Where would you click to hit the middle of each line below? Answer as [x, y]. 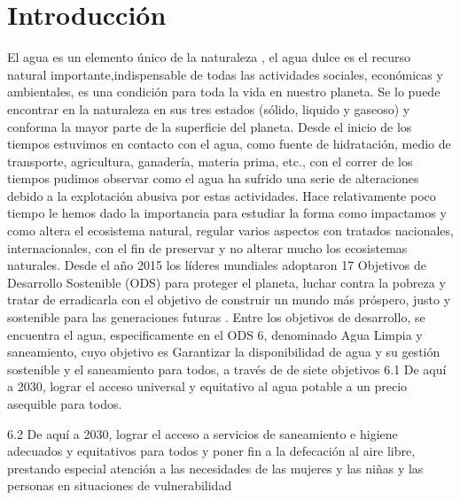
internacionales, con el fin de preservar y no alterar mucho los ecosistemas [207, 247]
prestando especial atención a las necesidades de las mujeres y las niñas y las [215, 468]
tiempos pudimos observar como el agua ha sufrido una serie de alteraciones [213, 178]
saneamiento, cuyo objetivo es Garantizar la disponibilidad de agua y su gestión [224, 352]
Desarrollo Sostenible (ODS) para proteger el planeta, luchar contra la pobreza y [226, 282]
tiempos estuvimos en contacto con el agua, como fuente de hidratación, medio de [229, 144]
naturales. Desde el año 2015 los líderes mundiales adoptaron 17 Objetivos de [217, 265]
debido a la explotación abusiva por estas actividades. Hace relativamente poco [222, 195]
